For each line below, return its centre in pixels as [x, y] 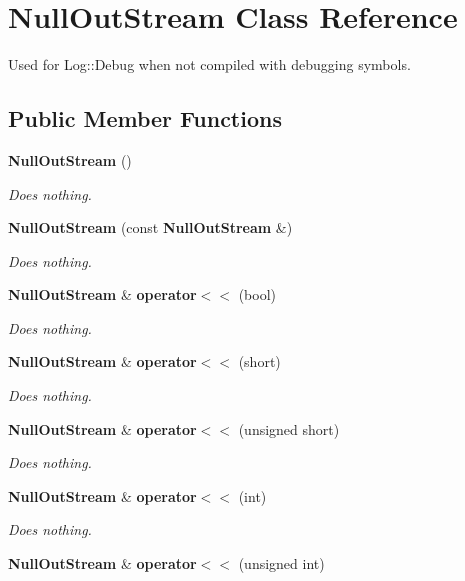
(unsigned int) [281, 563]
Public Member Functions [145, 118]
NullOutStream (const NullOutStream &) [150, 227]
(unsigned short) [289, 428]
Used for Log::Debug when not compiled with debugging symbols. [209, 64]
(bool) [257, 294]
